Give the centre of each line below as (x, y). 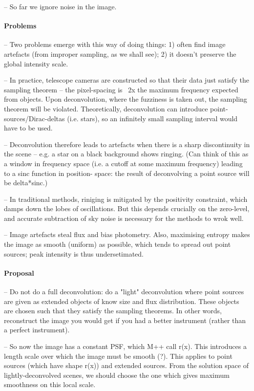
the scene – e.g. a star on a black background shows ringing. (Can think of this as (126, 154)
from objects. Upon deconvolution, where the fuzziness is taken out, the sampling (126, 99)
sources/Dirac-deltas (34, 118)
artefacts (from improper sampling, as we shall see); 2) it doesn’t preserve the (120, 54)
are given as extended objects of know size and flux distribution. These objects (122, 301)
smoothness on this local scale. (50, 384)
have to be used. (28, 128)
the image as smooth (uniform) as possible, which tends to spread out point (117, 244)
